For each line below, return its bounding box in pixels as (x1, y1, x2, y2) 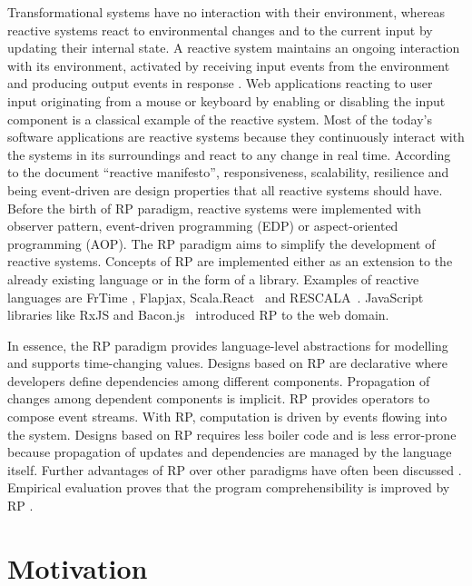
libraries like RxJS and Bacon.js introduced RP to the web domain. (7, 305, 389, 324)
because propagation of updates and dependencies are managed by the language (7, 442, 452, 462)
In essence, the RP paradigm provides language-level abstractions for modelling (7, 335, 448, 354)
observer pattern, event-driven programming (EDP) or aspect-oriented (7, 216, 398, 235)
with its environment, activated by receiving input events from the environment (7, 55, 450, 74)
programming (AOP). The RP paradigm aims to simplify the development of (7, 233, 436, 253)
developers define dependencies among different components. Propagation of (7, 371, 430, 390)
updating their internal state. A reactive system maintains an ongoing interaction (7, 38, 460, 57)
